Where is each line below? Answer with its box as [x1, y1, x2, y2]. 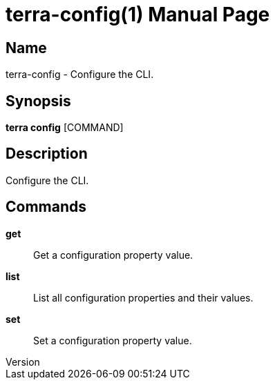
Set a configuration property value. [33, 334, 192, 346]
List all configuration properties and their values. [33, 291, 254, 304]
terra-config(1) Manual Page [6, 3, 270, 26]
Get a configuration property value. [33, 248, 193, 261]
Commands [6, 198, 87, 216]
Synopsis [6, 92, 71, 110]
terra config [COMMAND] [6, 121, 124, 134]
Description [6, 145, 88, 163]
